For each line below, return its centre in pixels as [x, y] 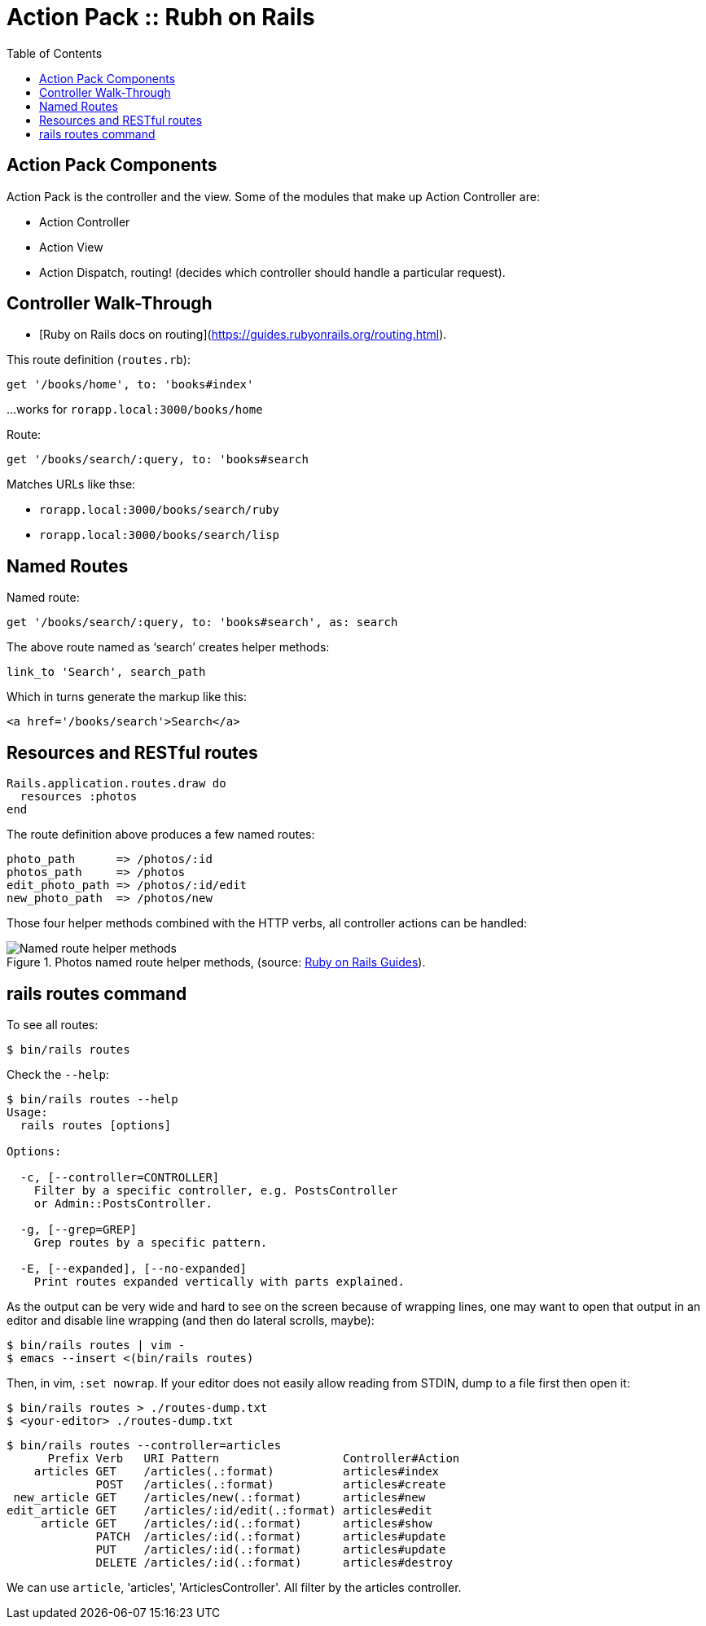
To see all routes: [53, 1024]
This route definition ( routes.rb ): [99, 360]
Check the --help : [58, 1074]
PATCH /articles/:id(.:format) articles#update [271, 1536]
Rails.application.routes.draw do [116, 784]
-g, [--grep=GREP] [79, 1229]
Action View [71, 247]
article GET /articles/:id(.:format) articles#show [237, 1523]
